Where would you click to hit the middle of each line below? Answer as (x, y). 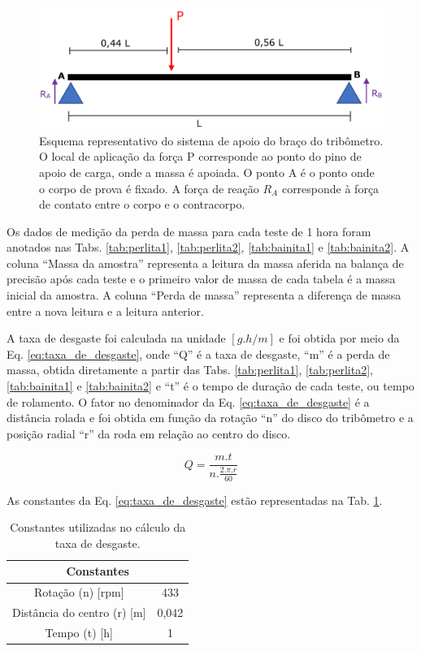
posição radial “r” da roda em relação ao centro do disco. (149, 433)
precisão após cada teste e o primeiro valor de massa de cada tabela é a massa (201, 279)
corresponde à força (330, 188)
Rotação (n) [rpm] (79, 592)
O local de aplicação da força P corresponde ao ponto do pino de (200, 156)
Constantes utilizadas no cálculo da (98, 527)
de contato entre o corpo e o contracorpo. (142, 204)
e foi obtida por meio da (339, 338)
